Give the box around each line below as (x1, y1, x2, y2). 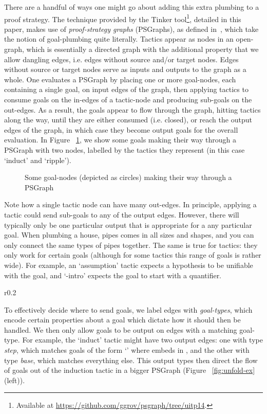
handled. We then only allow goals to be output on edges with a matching (4, 324, 237, 335)
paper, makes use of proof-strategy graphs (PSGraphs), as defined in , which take (4, 23, 259, 34)
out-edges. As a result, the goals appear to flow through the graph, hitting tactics (4, 104, 261, 115)
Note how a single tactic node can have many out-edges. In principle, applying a (4, 199, 257, 210)
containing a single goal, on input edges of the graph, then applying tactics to (4, 84, 249, 95)
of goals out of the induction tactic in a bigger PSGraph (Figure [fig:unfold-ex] (4, 365, 255, 375)
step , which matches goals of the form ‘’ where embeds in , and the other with (4, 345, 250, 355)
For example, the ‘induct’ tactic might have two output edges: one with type (22, 334, 263, 345)
